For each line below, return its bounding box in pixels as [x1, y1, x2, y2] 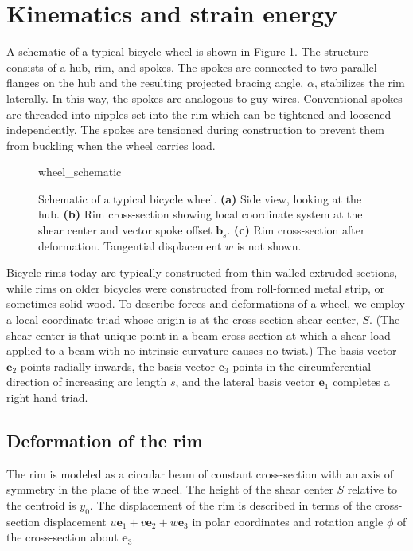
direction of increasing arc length [6, 373, 167, 390]
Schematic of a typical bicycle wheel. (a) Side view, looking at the [38, 190, 362, 207]
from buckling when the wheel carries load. [6, 136, 216, 153]
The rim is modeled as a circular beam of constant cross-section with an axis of [6, 465, 393, 482]
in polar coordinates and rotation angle [192, 513, 384, 529]
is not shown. [236, 237, 302, 254]
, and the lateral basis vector [175, 373, 315, 390]
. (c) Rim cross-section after [227, 222, 365, 238]
